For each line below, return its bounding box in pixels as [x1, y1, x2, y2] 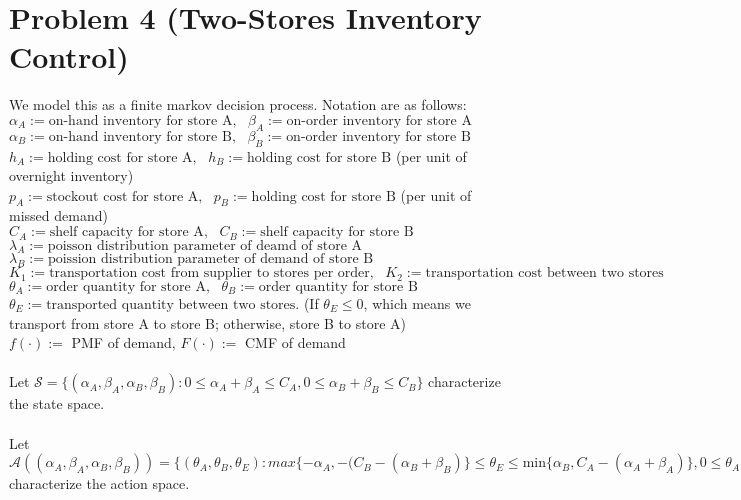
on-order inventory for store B [286, 129, 471, 144]
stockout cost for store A [46, 189, 199, 204]
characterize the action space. [9, 473, 190, 494]
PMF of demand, [71, 332, 176, 353]
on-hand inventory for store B [48, 129, 232, 144]
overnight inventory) [9, 165, 134, 186]
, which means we [363, 293, 471, 314]
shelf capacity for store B [260, 225, 414, 240]
